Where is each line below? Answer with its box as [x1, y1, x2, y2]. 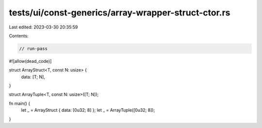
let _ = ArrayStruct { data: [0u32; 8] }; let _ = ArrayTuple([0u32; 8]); [21, 107, 155, 113]
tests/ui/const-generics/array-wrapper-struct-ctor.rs [9, 7, 230, 18]
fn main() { [9, 100, 31, 106]
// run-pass [19, 46, 48, 51]
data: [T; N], [21, 74, 46, 80]
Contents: [9, 33, 29, 39]
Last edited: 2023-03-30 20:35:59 [9, 24, 78, 30]
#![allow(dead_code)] [9, 58, 52, 64]
